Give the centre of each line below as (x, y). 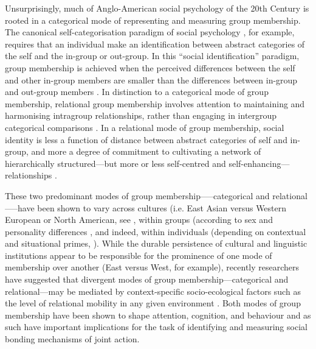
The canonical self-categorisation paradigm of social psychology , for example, (150, 32)
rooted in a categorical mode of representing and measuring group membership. (153, 20)
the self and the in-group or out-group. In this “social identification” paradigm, (152, 56)
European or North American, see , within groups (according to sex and (139, 220)
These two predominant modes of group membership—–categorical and (137, 195)
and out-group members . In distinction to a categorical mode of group (137, 92)
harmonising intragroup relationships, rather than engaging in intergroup (141, 115)
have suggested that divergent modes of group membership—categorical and (147, 279)
